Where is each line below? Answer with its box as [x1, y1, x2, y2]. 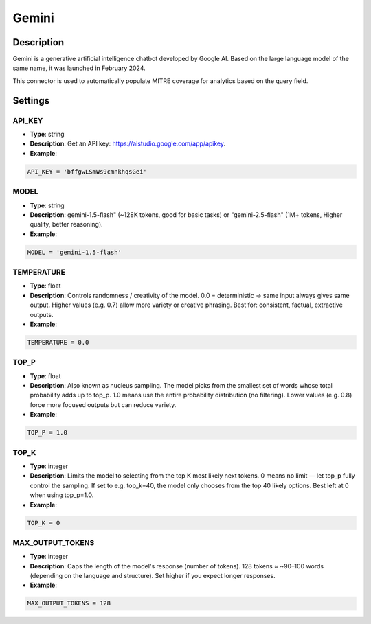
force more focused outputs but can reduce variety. [30, 400, 177, 408]
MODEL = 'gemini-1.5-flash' [27, 248, 122, 256]
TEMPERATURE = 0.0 [27, 338, 89, 346]
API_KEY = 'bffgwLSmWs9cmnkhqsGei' [27, 167, 147, 175]
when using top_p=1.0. [30, 491, 94, 499]
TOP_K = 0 [27, 519, 60, 527]
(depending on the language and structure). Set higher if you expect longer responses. [30, 572, 276, 580]
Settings [12, 95, 50, 106]
